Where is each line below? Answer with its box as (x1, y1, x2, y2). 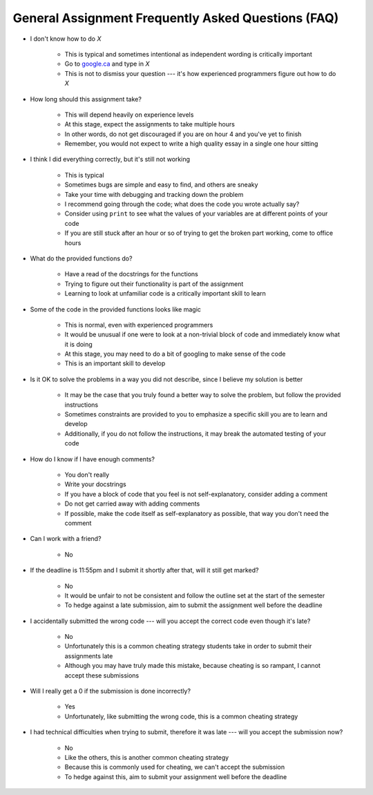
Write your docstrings (64, 480, 127, 488)
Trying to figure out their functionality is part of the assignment (64, 280, 244, 288)
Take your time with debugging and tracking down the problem (64, 190, 244, 198)
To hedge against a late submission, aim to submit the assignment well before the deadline (64, 601, 323, 609)
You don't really (64, 470, 110, 479)
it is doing (64, 340, 93, 348)
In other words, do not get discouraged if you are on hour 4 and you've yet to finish (64, 130, 302, 138)
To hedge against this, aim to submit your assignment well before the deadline (64, 772, 287, 780)
